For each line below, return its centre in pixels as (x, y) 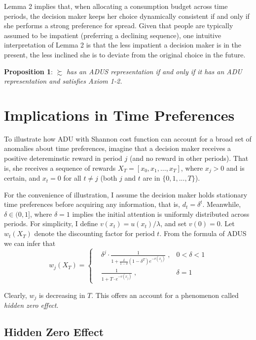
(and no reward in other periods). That (189, 158)
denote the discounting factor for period (94, 233)
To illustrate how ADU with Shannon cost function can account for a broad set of (128, 138)
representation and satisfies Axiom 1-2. (63, 81)
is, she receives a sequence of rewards (60, 168)
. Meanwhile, (222, 204)
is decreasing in (62, 295)
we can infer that (30, 243)
